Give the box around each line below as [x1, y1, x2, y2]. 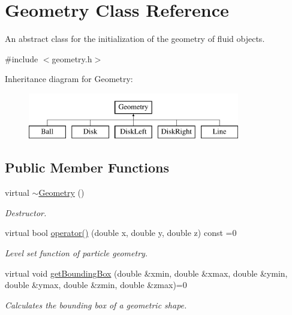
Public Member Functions [5, 158, 169, 177]
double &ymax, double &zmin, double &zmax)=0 [5, 278, 187, 291]
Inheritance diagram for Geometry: [5, 72, 133, 85]
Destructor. [5, 206, 47, 219]
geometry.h [52, 52, 92, 65]
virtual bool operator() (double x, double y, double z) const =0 [5, 226, 237, 239]
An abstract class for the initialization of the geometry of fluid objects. [5, 32, 265, 45]
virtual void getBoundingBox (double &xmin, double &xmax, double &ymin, [5, 266, 288, 279]
